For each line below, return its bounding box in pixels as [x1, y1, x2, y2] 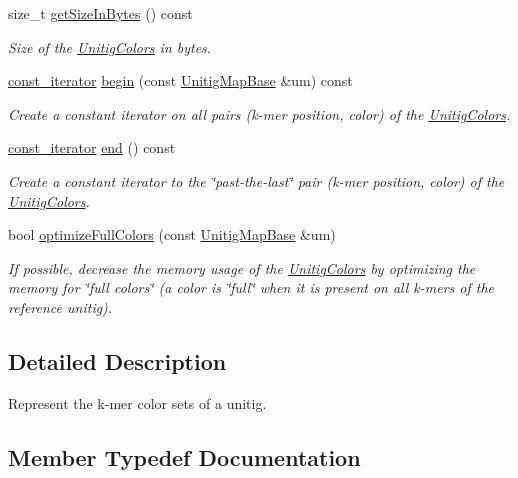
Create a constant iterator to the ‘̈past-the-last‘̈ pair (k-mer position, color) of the [8, 170, 505, 191]
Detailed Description [8, 345, 227, 376]
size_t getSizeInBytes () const [8, 3, 193, 23]
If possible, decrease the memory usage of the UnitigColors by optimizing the [8, 257, 476, 278]
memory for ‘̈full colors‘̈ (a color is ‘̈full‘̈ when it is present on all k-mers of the [8, 277, 495, 298]
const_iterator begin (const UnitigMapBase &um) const [8, 70, 353, 91]
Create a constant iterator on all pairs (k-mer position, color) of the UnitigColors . [8, 103, 511, 124]
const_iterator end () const [8, 137, 176, 158]
